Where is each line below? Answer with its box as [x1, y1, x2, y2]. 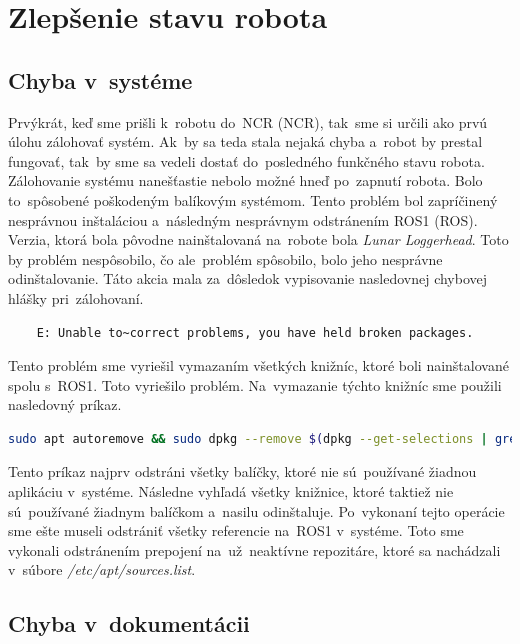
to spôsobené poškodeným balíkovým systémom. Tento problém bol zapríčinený [8, 189, 498, 210]
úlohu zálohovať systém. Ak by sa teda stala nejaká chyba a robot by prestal [8, 131, 483, 152]
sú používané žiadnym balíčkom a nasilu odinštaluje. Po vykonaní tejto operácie [8, 500, 505, 521]
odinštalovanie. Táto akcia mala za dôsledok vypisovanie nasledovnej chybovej [8, 268, 488, 289]
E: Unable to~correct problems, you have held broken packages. [36, 325, 474, 340]
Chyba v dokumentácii [8, 608, 250, 639]
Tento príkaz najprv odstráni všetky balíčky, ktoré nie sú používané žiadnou [8, 461, 477, 482]
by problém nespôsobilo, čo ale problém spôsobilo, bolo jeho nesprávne [8, 248, 443, 269]
